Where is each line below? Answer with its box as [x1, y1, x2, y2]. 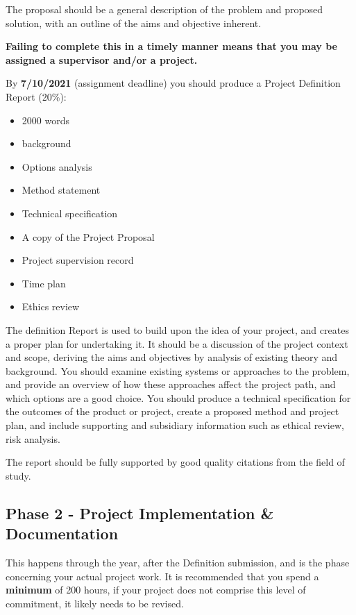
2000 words [22, 112, 69, 127]
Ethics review [22, 299, 80, 314]
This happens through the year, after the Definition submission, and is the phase [6, 555, 350, 570]
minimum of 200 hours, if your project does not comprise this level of [6, 582, 306, 597]
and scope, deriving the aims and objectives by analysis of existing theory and [6, 350, 338, 364]
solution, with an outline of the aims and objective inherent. [6, 15, 262, 30]
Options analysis [22, 159, 92, 174]
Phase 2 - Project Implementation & [6, 502, 274, 523]
